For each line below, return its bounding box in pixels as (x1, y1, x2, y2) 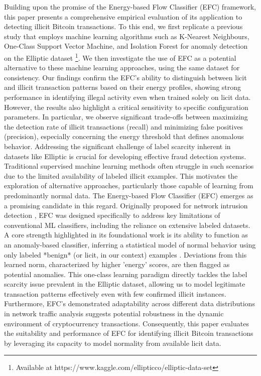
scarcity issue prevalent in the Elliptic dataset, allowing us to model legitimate (4, 279, 245, 289)
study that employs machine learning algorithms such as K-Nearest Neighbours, (4, 31, 249, 41)
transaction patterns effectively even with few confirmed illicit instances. (4, 288, 226, 299)
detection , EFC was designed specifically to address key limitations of (4, 210, 220, 220)
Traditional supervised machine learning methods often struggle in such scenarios (4, 161, 254, 171)
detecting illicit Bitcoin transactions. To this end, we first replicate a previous (4, 21, 243, 32)
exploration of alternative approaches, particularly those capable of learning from (4, 180, 253, 191)
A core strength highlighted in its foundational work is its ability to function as (4, 229, 248, 240)
